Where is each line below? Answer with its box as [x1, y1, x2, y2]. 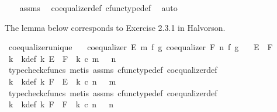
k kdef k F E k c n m [8, 75, 116, 87]
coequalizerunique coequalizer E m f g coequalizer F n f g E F [8, 41, 273, 53]
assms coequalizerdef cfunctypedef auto [19, 2, 178, 13]
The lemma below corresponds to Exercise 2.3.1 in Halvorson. [5, 21, 226, 33]
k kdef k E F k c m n [8, 52, 116, 64]
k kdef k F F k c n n [8, 98, 113, 110]
